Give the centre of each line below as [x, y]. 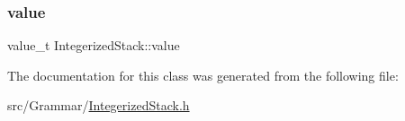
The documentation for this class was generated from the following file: [203, 75]
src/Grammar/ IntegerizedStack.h [99, 105]
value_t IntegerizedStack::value [94, 45]
